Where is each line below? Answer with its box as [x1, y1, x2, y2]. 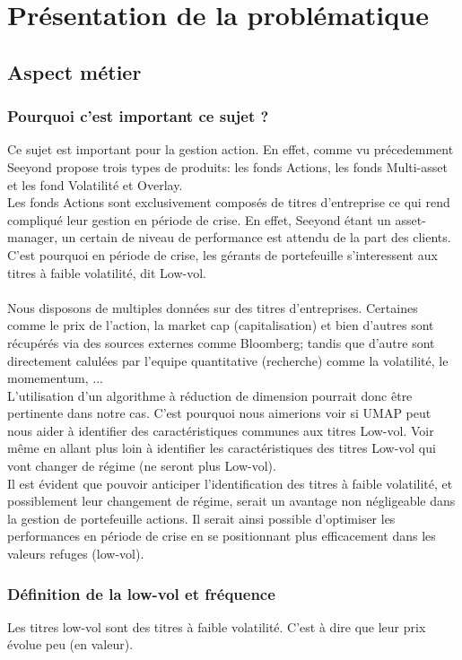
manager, [7, 228, 58, 247]
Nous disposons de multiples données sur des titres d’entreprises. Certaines [7, 298, 418, 317]
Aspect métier [7, 57, 142, 85]
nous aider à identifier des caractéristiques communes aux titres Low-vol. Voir [7, 421, 434, 439]
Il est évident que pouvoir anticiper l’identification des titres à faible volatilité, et [7, 473, 453, 492]
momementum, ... [7, 369, 103, 387]
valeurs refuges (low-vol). [7, 544, 144, 563]
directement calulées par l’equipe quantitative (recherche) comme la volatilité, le [7, 351, 449, 369]
